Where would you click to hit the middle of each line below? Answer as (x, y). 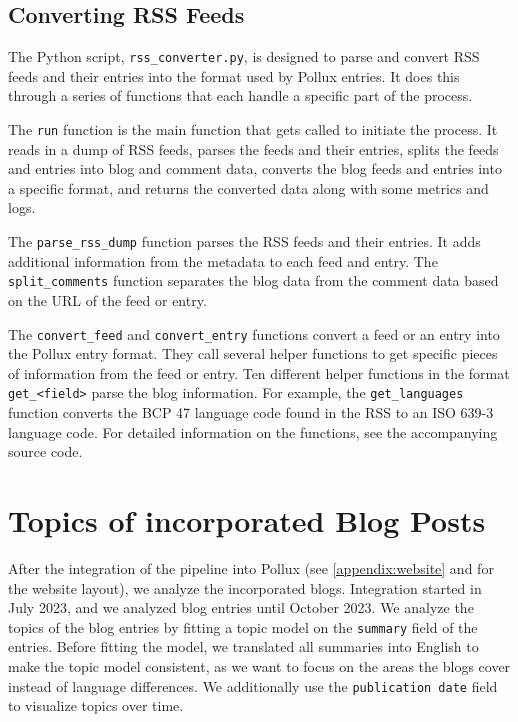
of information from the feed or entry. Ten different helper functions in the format (259, 372)
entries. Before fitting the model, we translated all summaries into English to (243, 646)
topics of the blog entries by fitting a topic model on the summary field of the (243, 626)
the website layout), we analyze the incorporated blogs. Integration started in (245, 587)
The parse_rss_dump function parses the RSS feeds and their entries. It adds (244, 241)
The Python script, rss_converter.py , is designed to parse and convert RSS (244, 56)
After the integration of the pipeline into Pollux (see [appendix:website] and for (251, 567)
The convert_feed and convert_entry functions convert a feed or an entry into (254, 333)
